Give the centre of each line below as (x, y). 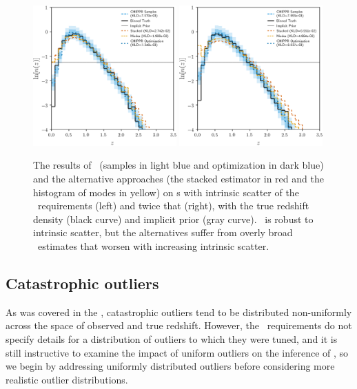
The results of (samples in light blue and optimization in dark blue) (178, 165)
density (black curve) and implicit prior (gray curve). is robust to (173, 219)
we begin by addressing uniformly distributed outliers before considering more (170, 366)
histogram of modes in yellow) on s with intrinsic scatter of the (166, 192)
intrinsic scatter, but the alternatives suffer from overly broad (163, 232)
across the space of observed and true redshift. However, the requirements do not (179, 325)
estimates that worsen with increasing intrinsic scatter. (153, 246)
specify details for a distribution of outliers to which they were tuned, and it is (172, 339)
